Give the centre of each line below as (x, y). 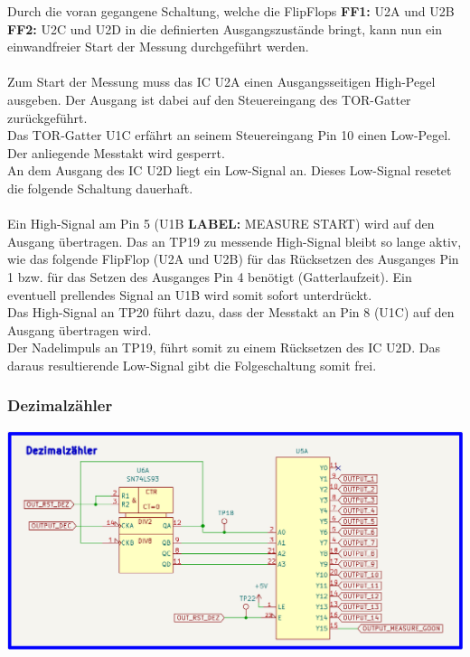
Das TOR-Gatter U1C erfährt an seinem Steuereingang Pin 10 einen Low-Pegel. (229, 135)
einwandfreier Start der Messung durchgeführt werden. (158, 47)
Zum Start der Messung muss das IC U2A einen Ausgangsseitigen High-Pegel (221, 82)
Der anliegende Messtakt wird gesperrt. (116, 152)
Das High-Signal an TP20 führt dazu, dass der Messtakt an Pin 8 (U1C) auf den (231, 312)
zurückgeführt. (47, 117)
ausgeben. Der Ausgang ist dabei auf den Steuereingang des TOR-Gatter (209, 99)
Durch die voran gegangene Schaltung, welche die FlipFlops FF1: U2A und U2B (231, 11)
